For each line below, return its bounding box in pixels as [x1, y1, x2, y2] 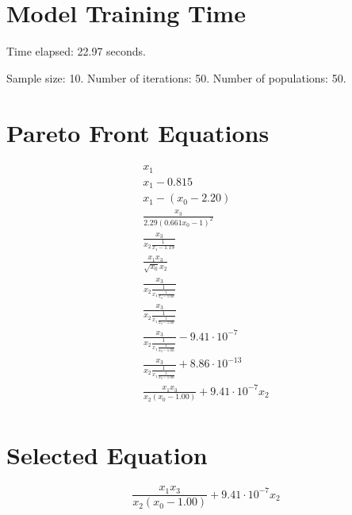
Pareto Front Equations [6, 116, 270, 148]
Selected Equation [6, 439, 208, 471]
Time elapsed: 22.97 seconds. [6, 43, 146, 60]
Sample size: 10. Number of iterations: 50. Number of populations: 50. [6, 69, 346, 86]
